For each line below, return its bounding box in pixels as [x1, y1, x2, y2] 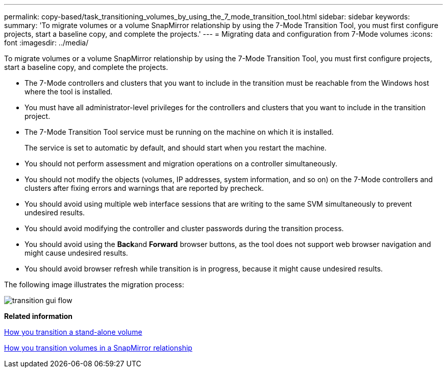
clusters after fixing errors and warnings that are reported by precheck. [24, 184, 264, 192]
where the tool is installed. [24, 87, 113, 96]
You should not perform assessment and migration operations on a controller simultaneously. [24, 159, 338, 168]
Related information [4, 312, 73, 320]
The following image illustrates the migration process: [4, 280, 184, 289]
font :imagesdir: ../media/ [4, 38, 89, 47]
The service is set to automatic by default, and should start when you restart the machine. [24, 143, 327, 152]
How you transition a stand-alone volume [4, 328, 142, 336]
